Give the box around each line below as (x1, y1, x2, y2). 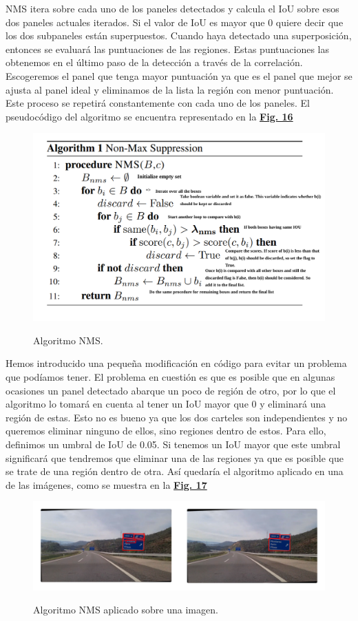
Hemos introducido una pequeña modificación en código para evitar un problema (6, 356, 347, 370)
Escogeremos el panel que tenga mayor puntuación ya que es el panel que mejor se (6, 68, 352, 83)
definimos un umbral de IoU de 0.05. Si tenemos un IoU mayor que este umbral (6, 436, 341, 451)
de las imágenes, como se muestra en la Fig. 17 (6, 477, 207, 492)
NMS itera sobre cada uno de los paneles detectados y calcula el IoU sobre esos (6, 1, 339, 15)
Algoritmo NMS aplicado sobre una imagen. (33, 602, 218, 617)
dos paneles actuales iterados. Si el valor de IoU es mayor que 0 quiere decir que (6, 14, 344, 29)
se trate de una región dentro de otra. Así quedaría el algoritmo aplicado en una (6, 464, 344, 478)
